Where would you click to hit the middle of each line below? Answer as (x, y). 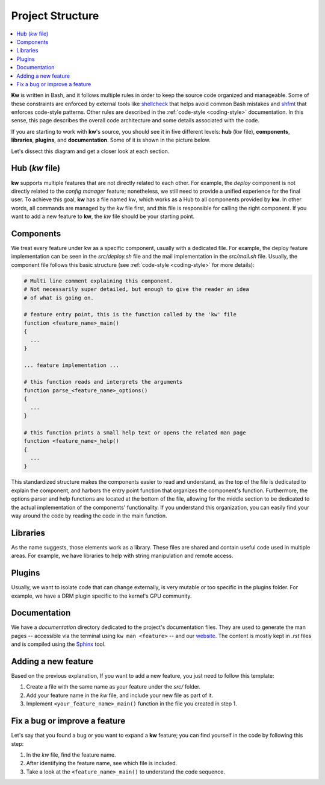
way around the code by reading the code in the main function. (89, 516)
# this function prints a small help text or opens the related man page (135, 433)
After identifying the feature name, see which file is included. (102, 763)
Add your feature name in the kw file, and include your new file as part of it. (120, 695)
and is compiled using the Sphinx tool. (58, 644)
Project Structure (55, 16)
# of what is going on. (59, 298)
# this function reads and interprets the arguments (103, 382)
